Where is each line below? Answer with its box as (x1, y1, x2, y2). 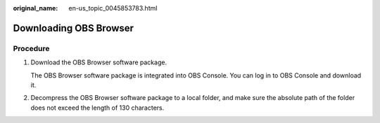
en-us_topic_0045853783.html (68, 4, 158, 12)
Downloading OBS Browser (13, 22, 134, 34)
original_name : (13, 4, 58, 12)
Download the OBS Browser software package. (30, 58, 167, 66)
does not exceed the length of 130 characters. (30, 103, 165, 112)
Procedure (13, 43, 50, 53)
